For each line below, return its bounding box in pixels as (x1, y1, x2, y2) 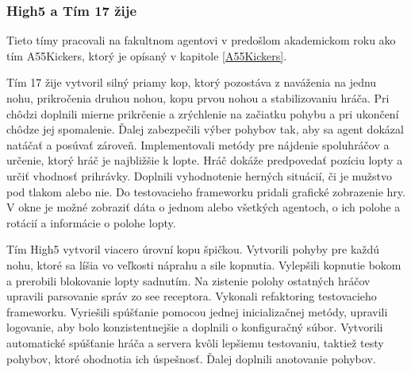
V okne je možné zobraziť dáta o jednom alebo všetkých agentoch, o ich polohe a (6, 199, 401, 215)
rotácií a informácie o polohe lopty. (6, 214, 176, 231)
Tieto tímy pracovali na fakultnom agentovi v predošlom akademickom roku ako (6, 32, 396, 48)
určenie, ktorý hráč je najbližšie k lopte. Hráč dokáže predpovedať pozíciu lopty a (6, 152, 403, 169)
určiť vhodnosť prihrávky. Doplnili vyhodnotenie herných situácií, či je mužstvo (6, 167, 392, 184)
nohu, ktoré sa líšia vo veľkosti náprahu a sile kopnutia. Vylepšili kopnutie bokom (6, 256, 401, 273)
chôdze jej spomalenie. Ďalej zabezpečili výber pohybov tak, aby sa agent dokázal (6, 121, 404, 138)
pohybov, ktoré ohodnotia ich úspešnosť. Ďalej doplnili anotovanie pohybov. (6, 350, 376, 366)
